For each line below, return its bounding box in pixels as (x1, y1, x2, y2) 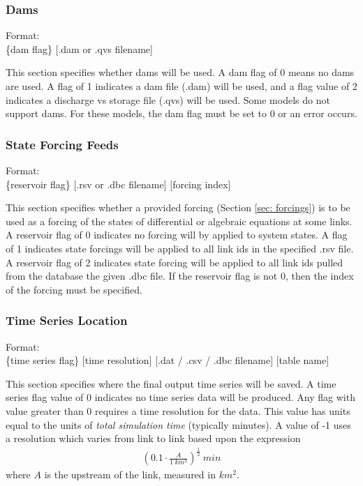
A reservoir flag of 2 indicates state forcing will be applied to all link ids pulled (6, 255, 343, 269)
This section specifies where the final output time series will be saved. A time (6, 376, 336, 390)
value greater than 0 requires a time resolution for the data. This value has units (6, 403, 350, 418)
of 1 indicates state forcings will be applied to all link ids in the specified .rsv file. (6, 241, 354, 255)
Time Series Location (6, 312, 128, 329)
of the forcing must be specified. (6, 282, 142, 296)
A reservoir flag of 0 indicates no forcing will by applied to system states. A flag (6, 227, 348, 242)
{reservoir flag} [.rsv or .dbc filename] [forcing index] (6, 176, 231, 191)
